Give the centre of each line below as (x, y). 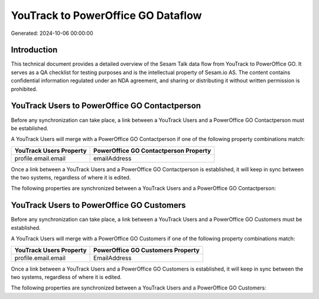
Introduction (34, 50)
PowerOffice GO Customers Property (147, 250)
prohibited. (24, 89)
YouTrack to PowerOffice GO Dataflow (106, 15)
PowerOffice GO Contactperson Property (152, 150)
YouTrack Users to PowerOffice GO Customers (98, 205)
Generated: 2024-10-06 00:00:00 (52, 33)
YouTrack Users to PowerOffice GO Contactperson (106, 106)
